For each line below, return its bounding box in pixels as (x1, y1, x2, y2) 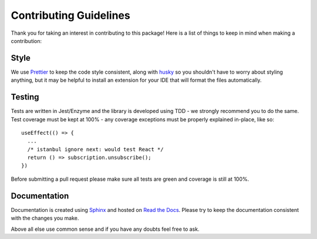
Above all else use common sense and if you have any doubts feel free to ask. (11, 225, 200, 233)
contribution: (11, 37, 42, 44)
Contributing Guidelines (11, 9, 130, 22)
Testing (11, 92, 39, 102)
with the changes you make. (11, 215, 79, 222)
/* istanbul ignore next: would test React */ (27, 146, 164, 152)
